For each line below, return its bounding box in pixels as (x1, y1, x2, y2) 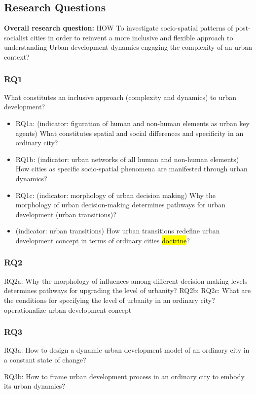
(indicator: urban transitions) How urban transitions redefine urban (15, 226, 220, 236)
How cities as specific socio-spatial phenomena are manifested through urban (15, 164, 248, 174)
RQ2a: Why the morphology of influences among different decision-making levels (4, 275, 248, 286)
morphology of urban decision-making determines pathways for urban (15, 199, 225, 210)
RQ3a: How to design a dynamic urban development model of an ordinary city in (4, 345, 250, 355)
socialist (4, 32, 28, 42)
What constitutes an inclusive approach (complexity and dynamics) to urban (4, 92, 236, 102)
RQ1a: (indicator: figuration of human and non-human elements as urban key (15, 118, 250, 128)
